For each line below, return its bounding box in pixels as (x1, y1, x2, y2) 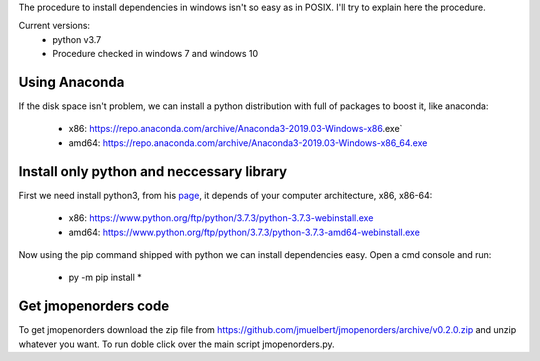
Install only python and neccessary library (18, 163, 288, 180)
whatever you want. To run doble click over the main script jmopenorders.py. (18, 338, 335, 350)
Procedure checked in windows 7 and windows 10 (52, 48, 259, 60)
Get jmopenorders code (18, 298, 170, 315)
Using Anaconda (18, 73, 125, 90)
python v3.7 (52, 33, 102, 45)
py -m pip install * (68, 271, 142, 284)
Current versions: (18, 20, 90, 32)
